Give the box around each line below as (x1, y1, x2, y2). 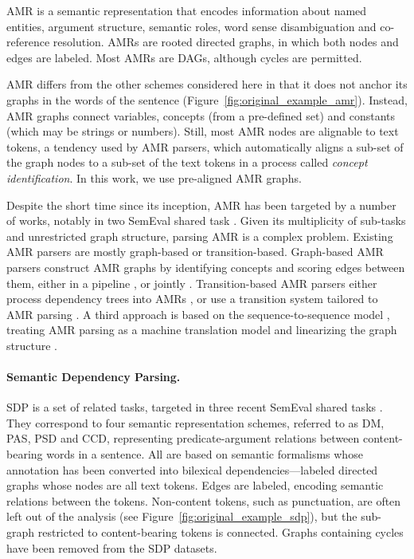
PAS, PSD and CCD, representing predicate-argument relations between (6, 430, 360, 447)
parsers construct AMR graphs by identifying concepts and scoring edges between (6, 258, 405, 275)
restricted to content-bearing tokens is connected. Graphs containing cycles (37, 524, 404, 541)
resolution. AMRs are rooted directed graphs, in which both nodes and (53, 33, 399, 50)
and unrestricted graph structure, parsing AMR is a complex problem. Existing (6, 227, 393, 244)
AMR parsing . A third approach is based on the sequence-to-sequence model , (6, 305, 390, 322)
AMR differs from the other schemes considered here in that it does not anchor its (6, 76, 408, 93)
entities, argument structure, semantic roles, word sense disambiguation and (6, 18, 377, 34)
